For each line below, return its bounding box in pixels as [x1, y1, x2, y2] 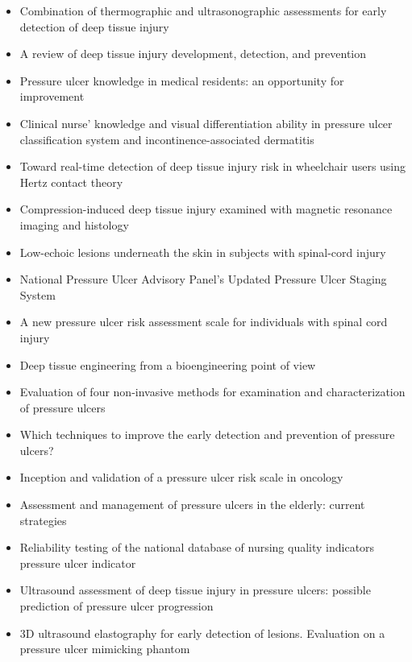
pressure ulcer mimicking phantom [19, 640, 190, 657]
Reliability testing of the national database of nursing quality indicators [19, 539, 375, 556]
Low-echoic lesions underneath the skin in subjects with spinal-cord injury [19, 243, 386, 260]
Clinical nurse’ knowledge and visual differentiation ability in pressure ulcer [19, 114, 393, 131]
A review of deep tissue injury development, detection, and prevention [19, 45, 367, 62]
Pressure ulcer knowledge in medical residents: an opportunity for [19, 72, 344, 89]
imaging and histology [19, 216, 129, 233]
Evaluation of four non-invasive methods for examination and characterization [19, 383, 406, 400]
